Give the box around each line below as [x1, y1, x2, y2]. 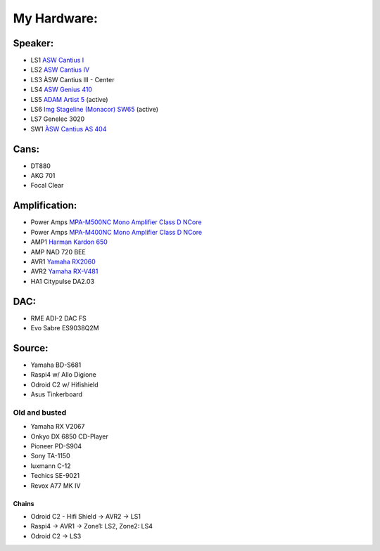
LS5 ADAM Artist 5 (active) [30, 95, 108, 103]
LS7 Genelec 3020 [30, 115, 85, 123]
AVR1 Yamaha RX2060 [30, 257, 96, 266]
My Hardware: [13, 11, 99, 26]
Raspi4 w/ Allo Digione [30, 370, 96, 379]
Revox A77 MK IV [30, 481, 81, 490]
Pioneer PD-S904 [30, 442, 82, 450]
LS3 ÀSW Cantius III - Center [30, 75, 115, 84]
